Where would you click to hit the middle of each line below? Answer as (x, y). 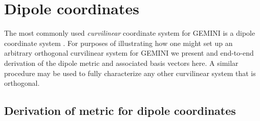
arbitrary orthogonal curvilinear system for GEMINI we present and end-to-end (129, 53)
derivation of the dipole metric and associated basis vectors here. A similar (121, 63)
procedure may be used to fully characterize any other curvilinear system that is (130, 73)
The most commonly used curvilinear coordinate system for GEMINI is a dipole (130, 33)
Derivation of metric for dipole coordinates (120, 111)
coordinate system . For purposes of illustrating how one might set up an (118, 43)
